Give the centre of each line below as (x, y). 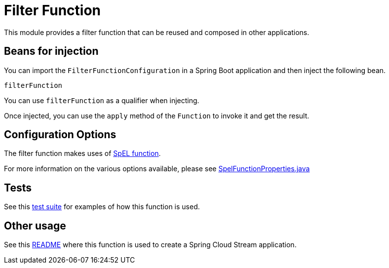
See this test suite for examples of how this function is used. (102, 207)
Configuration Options (60, 135)
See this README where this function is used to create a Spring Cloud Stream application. (150, 245)
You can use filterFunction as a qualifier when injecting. (102, 100)
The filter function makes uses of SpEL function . (82, 153)
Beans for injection (51, 51)
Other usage (35, 226)
